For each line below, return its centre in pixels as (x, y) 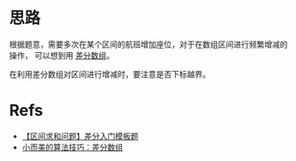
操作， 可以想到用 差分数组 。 (62, 55)
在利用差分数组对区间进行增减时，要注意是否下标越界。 (110, 74)
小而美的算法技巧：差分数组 (72, 147)
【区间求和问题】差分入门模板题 (80, 136)
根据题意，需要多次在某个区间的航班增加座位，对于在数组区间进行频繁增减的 (148, 44)
